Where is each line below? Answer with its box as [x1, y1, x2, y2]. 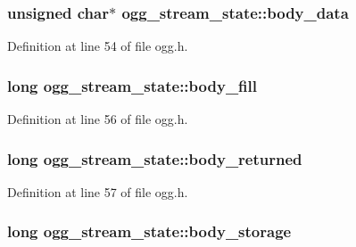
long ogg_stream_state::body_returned [7, 147, 302, 169]
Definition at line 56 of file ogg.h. [7, 110, 188, 128]
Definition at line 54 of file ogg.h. [7, 37, 188, 55]
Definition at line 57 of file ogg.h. [7, 182, 188, 201]
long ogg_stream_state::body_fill [7, 74, 257, 96]
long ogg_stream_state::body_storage [7, 220, 292, 243]
